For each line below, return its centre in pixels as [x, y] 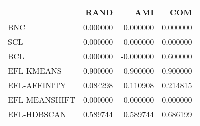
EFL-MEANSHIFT [42, 99]
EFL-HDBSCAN [37, 114]
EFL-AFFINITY [37, 85]
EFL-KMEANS [35, 70]
